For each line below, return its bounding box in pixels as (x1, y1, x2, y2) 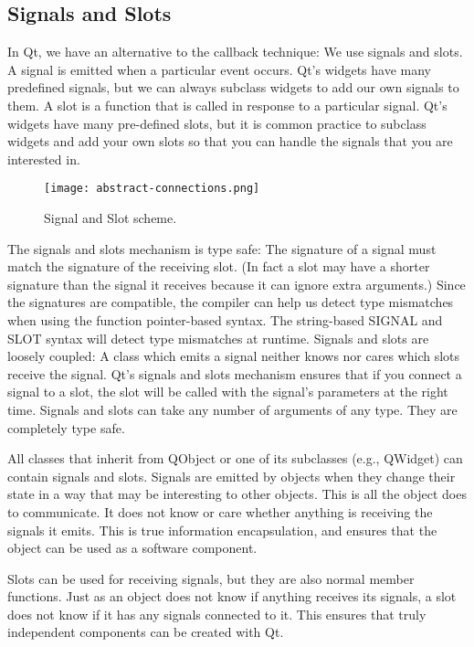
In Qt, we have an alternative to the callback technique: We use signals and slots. (7, 42, 463, 61)
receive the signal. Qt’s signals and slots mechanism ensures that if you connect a (7, 364, 462, 383)
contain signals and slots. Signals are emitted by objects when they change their (7, 466, 456, 485)
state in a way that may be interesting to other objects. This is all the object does (7, 484, 467, 504)
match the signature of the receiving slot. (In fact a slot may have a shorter (7, 257, 430, 276)
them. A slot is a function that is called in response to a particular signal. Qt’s (7, 95, 448, 114)
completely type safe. (7, 418, 125, 437)
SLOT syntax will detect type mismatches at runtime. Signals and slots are (7, 328, 429, 347)
